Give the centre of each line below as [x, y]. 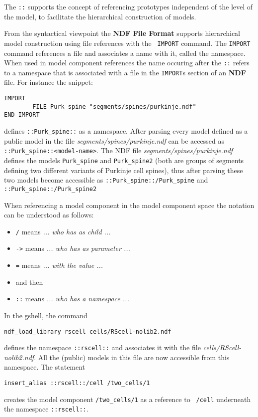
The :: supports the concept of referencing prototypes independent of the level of [129, 6]
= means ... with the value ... [59, 265]
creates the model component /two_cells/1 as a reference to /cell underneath [128, 399]
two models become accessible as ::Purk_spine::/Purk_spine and [106, 180]
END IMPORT [22, 115]
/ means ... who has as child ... [63, 231]
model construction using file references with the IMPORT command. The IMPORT [127, 43]
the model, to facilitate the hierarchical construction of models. [100, 16]
